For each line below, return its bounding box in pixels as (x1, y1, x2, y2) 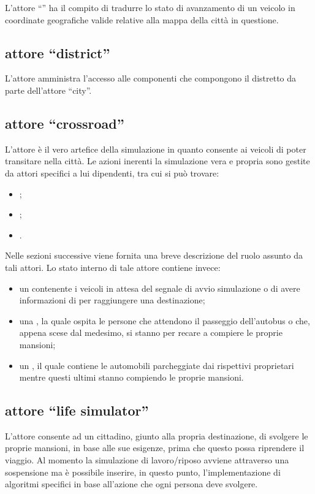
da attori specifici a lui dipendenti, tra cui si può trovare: (5, 166, 219, 179)
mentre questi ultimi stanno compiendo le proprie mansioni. (19, 371, 244, 384)
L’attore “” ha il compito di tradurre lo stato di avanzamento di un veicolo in (5, 1, 295, 13)
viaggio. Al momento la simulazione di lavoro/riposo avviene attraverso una (5, 454, 289, 466)
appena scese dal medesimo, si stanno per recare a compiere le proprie (19, 326, 283, 339)
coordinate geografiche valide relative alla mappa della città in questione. (5, 13, 279, 26)
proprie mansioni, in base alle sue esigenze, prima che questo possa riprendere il (5, 441, 305, 454)
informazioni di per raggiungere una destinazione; (19, 294, 205, 306)
